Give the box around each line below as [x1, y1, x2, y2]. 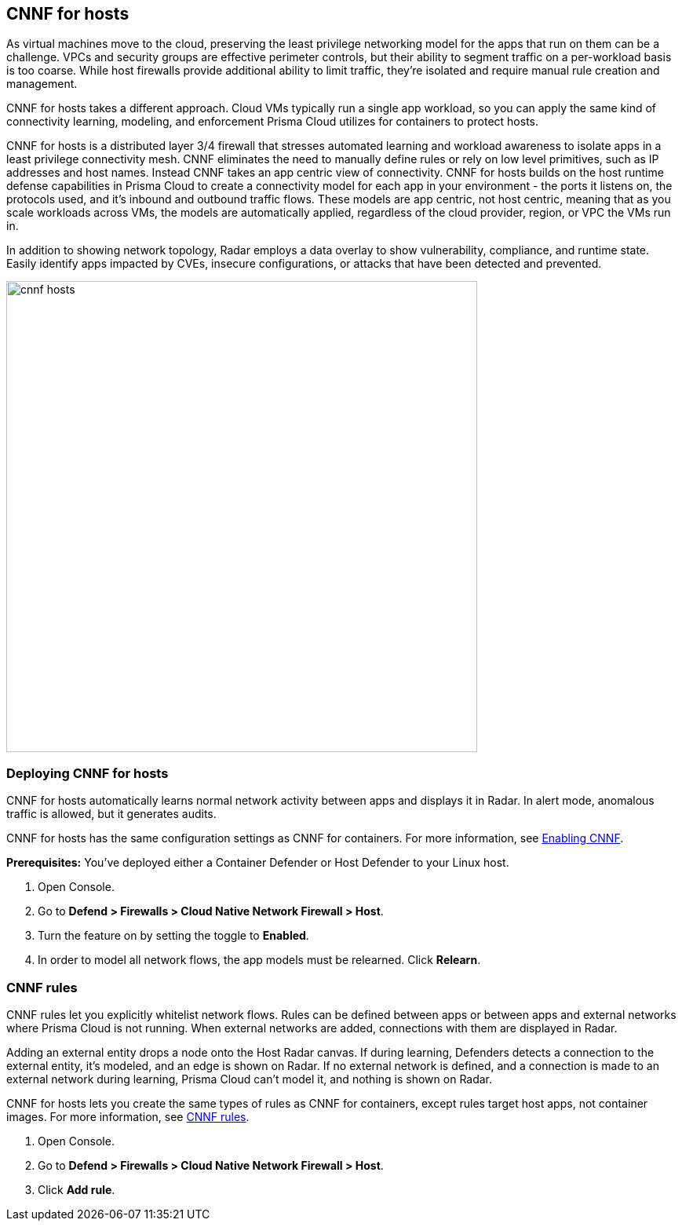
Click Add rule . [38, 1182, 115, 1196]
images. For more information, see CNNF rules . [6, 1109, 250, 1123]
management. [6, 77, 78, 91]
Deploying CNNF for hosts [6, 765, 169, 781]
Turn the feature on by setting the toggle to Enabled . [38, 929, 309, 943]
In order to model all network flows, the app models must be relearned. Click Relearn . [38, 953, 481, 967]
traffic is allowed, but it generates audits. [6, 807, 217, 821]
